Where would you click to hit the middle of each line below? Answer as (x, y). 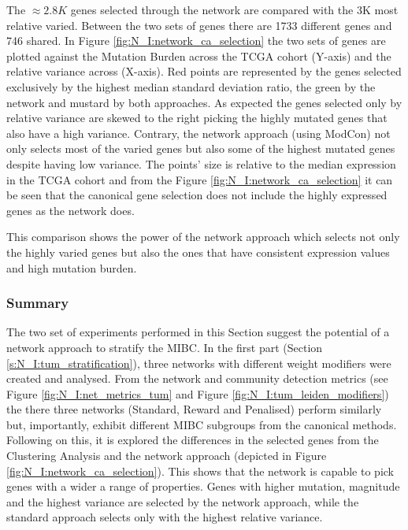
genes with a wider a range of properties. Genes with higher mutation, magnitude (203, 486)
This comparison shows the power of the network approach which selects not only (203, 237)
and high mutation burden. (72, 267)
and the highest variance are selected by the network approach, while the (183, 501)
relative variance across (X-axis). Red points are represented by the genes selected (204, 71)
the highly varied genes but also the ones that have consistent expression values (198, 252)
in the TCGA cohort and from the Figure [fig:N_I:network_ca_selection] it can (200, 179)
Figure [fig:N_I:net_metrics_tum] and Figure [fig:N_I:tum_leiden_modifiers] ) (198, 393)
